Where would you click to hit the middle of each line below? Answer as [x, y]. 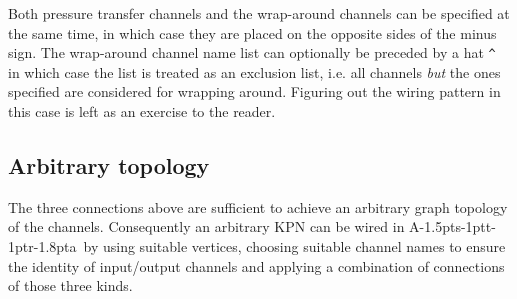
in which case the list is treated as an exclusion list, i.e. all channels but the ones [254, 71]
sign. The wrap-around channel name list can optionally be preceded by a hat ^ [252, 52]
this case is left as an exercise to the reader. [142, 111]
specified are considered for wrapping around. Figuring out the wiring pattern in [254, 91]
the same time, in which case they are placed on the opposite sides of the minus [252, 32]
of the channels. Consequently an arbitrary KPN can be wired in [206, 226]
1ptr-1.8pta [42, 246]
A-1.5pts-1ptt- [452, 226]
